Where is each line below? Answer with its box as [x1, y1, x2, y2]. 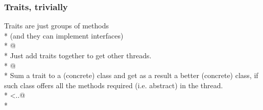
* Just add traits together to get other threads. [4, 50, 152, 60]
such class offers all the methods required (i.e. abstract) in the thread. [4, 80, 223, 90]
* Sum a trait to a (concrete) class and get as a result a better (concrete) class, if [4, 70, 258, 81]
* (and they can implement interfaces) [4, 30, 124, 41]
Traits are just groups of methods [4, 20, 109, 31]
